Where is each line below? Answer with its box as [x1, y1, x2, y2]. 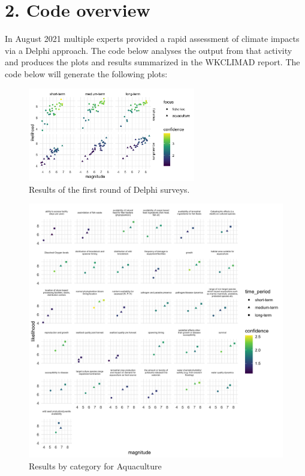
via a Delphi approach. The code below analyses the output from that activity [5, 44, 292, 56]
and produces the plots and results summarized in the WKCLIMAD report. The [5, 56, 300, 68]
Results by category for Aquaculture [29, 460, 162, 472]
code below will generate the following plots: [5, 67, 168, 80]
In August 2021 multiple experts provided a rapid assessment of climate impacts [5, 32, 300, 45]
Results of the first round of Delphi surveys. [29, 183, 190, 195]
